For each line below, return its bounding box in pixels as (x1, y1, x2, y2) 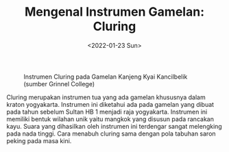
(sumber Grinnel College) (23, 79, 95, 88)
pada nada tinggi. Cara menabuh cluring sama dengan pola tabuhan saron (6, 129, 217, 138)
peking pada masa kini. (6, 136, 72, 144)
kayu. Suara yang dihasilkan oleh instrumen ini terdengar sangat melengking (6, 122, 222, 130)
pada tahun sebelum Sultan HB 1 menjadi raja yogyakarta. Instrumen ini (6, 107, 208, 116)
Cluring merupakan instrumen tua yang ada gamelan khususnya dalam (6, 93, 206, 101)
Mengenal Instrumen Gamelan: (24, 4, 205, 20)
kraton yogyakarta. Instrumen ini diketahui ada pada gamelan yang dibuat (6, 100, 214, 108)
